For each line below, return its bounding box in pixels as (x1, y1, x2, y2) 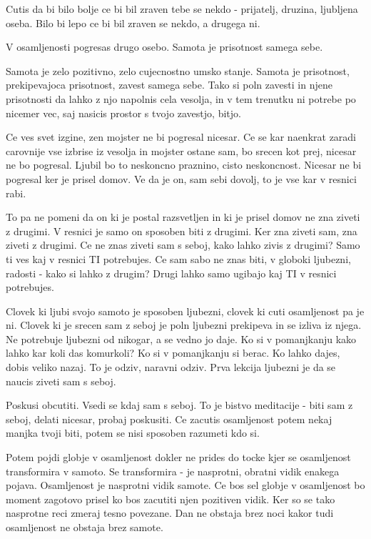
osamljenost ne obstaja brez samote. (6, 520, 163, 534)
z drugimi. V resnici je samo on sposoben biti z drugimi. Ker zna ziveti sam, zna (6, 223, 357, 238)
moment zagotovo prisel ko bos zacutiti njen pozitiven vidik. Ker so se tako (6, 491, 335, 506)
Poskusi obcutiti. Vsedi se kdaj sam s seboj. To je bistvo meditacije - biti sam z (6, 397, 353, 412)
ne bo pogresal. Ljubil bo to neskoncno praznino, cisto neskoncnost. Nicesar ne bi (6, 157, 362, 172)
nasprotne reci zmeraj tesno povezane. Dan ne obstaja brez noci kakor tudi (6, 505, 334, 520)
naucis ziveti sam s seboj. (6, 373, 116, 388)
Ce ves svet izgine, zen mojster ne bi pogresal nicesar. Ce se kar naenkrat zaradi (6, 129, 357, 144)
